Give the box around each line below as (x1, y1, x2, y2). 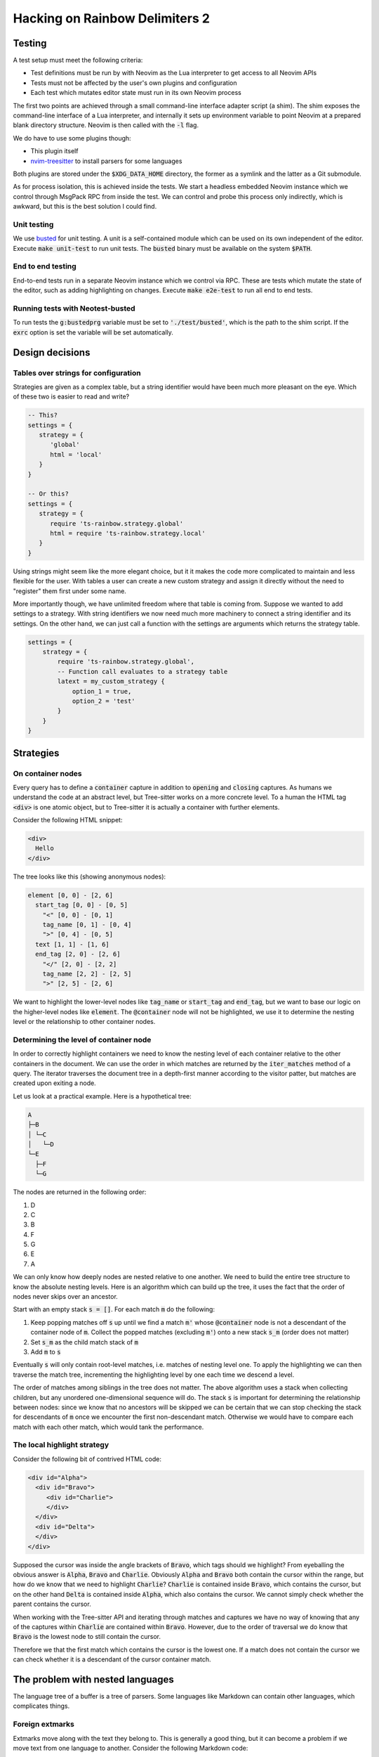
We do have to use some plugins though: (13, 134, 131, 142)
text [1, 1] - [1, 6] (35, 940, 110, 948)
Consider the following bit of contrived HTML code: (13, 1455, 161, 1463)
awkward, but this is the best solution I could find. (13, 202, 157, 211)
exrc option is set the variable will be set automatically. (13, 328, 173, 337)
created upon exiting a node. (13, 1079, 96, 1087)
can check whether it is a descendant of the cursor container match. (13, 1655, 211, 1664)
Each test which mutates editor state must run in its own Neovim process (30, 89, 241, 97)
